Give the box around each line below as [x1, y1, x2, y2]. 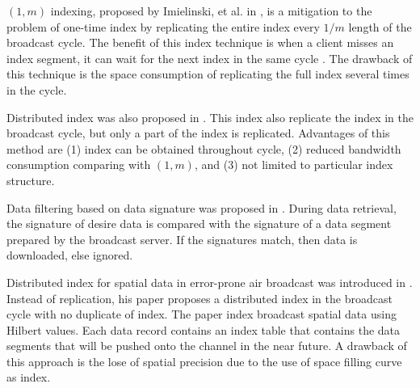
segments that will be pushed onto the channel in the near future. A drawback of [6, 337, 407, 354]
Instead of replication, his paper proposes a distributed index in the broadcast [6, 289, 393, 306]
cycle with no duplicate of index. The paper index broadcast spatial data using [6, 306, 397, 323]
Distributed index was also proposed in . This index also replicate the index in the [6, 108, 414, 125]
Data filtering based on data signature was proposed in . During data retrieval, [6, 199, 397, 216]
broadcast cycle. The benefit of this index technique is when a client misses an [6, 34, 394, 51]
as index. [6, 369, 51, 386]
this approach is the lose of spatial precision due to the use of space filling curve [6, 352, 402, 369]
